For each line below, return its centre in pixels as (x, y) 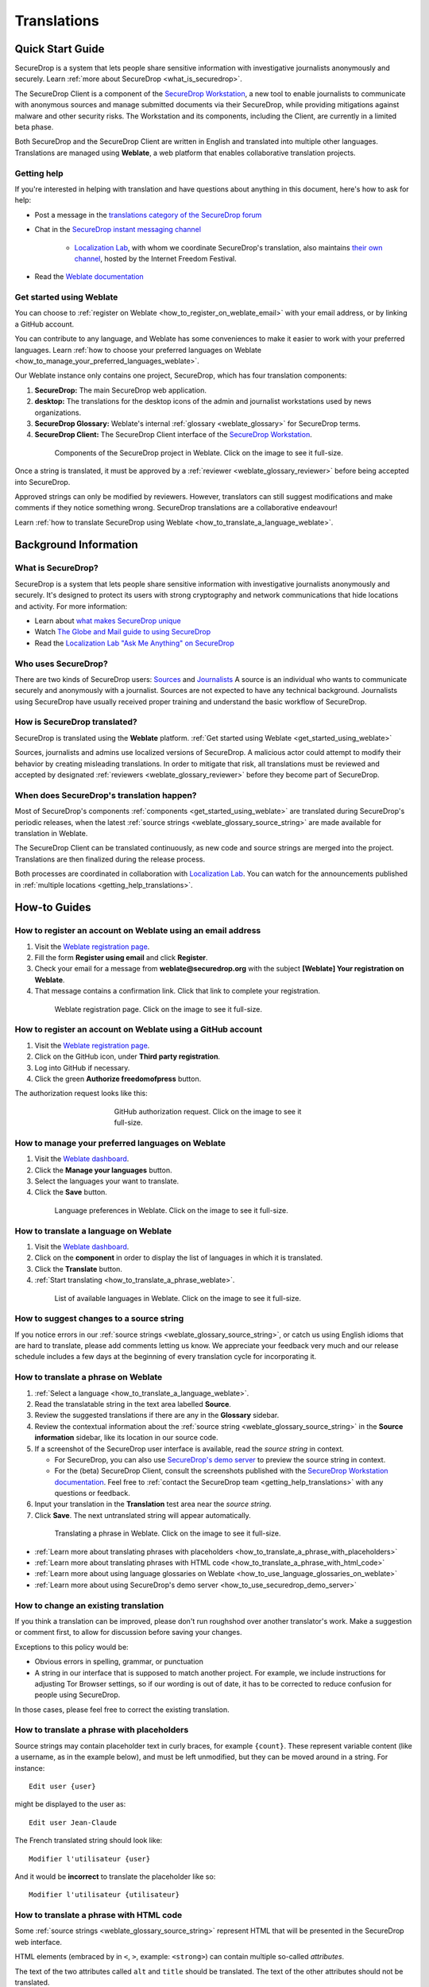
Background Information (76, 545)
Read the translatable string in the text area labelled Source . (133, 1404)
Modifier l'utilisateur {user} (90, 1859)
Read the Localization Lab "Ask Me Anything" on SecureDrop (134, 643)
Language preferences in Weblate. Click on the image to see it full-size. (172, 1210)
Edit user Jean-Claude (73, 1822)
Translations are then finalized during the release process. (110, 859)
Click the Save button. (71, 1192)
